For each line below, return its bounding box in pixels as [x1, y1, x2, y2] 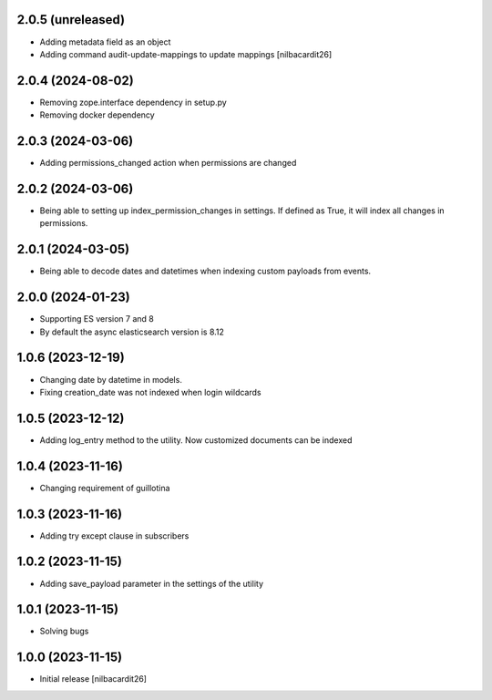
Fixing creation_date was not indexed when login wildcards [39, 386, 261, 397]
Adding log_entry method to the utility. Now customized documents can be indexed [39, 434, 353, 446]
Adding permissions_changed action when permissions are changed [39, 158, 297, 169]
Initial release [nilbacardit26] [39, 674, 148, 685]
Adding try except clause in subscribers [39, 530, 190, 541]
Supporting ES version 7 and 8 [39, 314, 154, 324]
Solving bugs [39, 625, 89, 637]
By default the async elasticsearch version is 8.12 [39, 326, 225, 337]
